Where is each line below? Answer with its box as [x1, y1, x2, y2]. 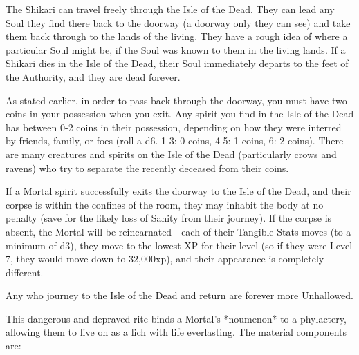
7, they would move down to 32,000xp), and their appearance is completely [6, 251, 324, 266]
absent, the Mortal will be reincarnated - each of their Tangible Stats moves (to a [6, 224, 351, 238]
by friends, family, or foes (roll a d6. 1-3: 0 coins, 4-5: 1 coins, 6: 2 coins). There [6, 133, 344, 148]
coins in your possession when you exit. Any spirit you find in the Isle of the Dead [6, 106, 354, 121]
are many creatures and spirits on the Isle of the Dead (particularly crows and [6, 146, 337, 161]
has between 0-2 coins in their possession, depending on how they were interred [6, 119, 342, 134]
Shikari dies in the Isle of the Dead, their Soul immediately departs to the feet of [6, 56, 349, 70]
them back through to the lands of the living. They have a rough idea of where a [6, 29, 348, 44]
